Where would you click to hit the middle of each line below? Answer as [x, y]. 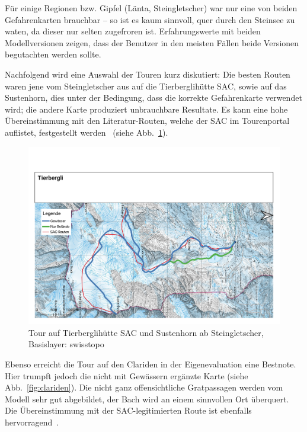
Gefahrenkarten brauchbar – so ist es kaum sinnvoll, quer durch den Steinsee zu [150, 19]
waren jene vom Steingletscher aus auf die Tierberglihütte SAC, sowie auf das [146, 86]
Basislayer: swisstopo [66, 344]
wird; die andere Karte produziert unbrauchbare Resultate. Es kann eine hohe [146, 109]
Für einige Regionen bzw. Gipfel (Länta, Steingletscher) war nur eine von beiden [151, 8]
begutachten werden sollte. [53, 54]
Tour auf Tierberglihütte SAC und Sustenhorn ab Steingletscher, [146, 332]
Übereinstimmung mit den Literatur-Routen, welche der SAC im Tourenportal [147, 121]
